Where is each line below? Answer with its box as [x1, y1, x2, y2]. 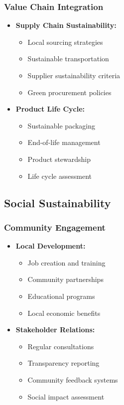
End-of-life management [27, 137, 101, 147]
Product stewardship [27, 153, 91, 164]
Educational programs [27, 290, 95, 301]
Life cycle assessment [27, 170, 92, 181]
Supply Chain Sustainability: [15, 20, 117, 30]
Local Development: [15, 241, 86, 251]
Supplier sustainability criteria [27, 70, 121, 80]
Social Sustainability [4, 195, 111, 210]
